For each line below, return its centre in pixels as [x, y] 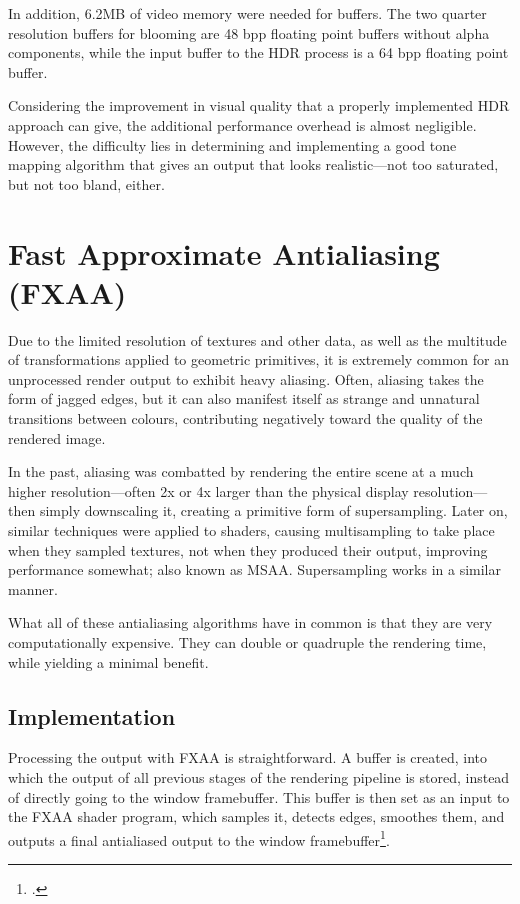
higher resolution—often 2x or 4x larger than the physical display [208, 490]
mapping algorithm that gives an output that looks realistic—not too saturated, [253, 164]
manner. [33, 588]
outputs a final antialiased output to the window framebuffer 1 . [199, 838]
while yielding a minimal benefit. [108, 661]
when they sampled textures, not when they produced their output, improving [248, 549]
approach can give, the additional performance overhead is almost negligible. [242, 124]
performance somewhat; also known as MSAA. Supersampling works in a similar [254, 569]
